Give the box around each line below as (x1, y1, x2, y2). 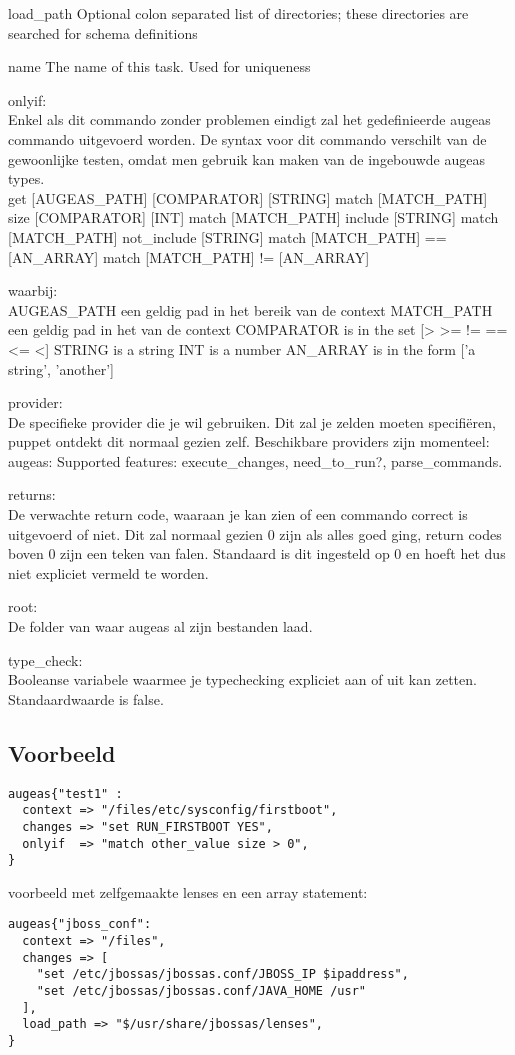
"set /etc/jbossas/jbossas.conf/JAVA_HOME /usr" (36, 984, 366, 999)
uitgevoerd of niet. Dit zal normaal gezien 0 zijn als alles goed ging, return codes (8, 523, 502, 544)
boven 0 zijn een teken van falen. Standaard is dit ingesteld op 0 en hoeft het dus (8, 543, 506, 564)
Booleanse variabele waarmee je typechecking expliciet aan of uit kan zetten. (8, 669, 477, 690)
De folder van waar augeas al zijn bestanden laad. (8, 616, 313, 637)
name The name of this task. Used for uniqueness (8, 56, 311, 77)
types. (8, 168, 45, 189)
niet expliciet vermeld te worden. (8, 562, 209, 583)
